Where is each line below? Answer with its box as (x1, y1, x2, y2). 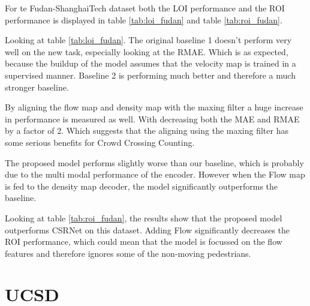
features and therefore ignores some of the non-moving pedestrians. (5, 247, 251, 259)
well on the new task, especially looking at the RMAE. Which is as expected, (5, 45, 288, 58)
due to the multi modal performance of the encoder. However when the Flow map (5, 168, 305, 181)
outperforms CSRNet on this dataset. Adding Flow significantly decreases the (5, 223, 290, 236)
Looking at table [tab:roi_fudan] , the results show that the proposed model (5, 211, 282, 224)
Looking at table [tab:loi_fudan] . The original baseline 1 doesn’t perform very (5, 34, 292, 46)
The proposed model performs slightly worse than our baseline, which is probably (5, 156, 304, 169)
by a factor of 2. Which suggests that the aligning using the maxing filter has (5, 124, 288, 137)
